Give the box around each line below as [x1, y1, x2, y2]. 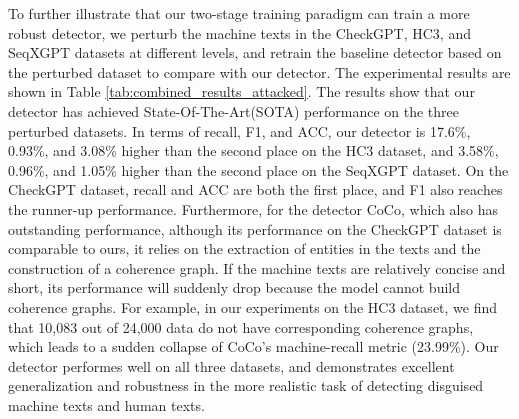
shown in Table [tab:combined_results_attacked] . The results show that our [8, 81, 475, 102]
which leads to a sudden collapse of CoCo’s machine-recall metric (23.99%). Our [8, 336, 499, 357]
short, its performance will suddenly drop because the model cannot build [8, 277, 461, 298]
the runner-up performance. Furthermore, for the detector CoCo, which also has [8, 198, 498, 219]
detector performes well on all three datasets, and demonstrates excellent [8, 355, 455, 376]
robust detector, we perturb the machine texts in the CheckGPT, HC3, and [8, 22, 471, 43]
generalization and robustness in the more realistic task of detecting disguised [8, 375, 484, 396]
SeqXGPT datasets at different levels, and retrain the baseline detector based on [8, 42, 502, 63]
